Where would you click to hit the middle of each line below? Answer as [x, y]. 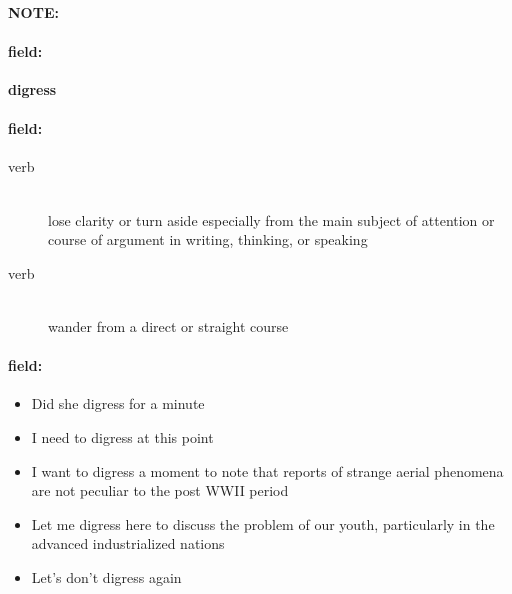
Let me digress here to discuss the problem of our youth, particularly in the [263, 523]
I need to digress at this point [122, 436]
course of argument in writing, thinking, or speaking [208, 239]
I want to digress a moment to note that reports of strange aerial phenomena [267, 470]
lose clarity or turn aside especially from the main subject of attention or [271, 219]
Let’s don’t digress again [106, 576]
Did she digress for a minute [118, 403]
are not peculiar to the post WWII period [160, 490]
